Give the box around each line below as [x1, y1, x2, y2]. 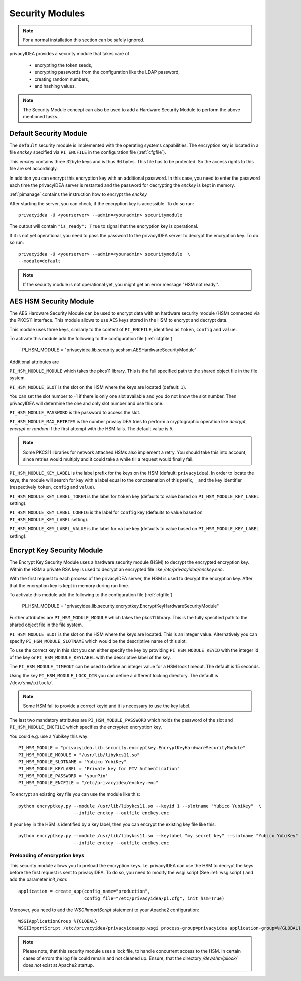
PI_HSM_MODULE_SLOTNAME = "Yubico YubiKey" [18, 759, 127, 764]
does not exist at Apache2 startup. [23, 962, 94, 968]
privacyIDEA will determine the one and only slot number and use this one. [9, 400, 164, 406]
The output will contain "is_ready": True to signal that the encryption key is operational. [9, 223, 198, 229]
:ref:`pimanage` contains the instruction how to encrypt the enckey [9, 191, 147, 197]
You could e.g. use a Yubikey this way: [9, 733, 89, 739]
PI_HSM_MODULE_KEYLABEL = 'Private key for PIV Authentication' [18, 766, 180, 772]
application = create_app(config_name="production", [18, 888, 150, 894]
